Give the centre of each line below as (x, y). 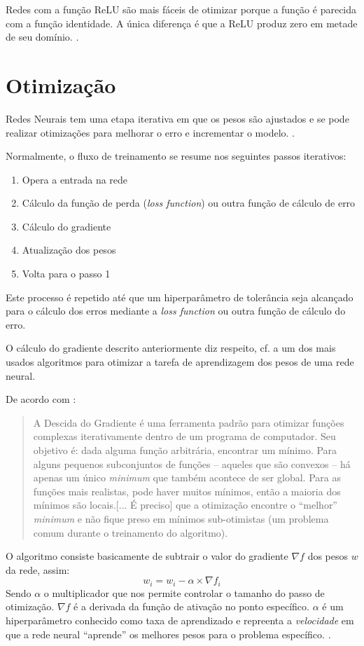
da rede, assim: (38, 569)
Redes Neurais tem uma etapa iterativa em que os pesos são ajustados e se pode (177, 118)
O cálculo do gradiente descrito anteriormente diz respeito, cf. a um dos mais (171, 348)
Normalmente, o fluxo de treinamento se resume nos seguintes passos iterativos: (176, 156)
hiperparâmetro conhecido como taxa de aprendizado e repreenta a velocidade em (180, 620)
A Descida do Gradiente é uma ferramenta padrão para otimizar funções (189, 422)
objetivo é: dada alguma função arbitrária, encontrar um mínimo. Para (185, 450)
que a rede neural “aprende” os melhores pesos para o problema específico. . (168, 634)
